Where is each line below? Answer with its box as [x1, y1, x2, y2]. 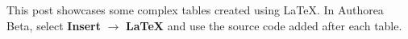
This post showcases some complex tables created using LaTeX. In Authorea [6, 2, 384, 18]
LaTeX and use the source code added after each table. [126, 17, 402, 33]
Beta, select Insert [6, 17, 101, 33]
